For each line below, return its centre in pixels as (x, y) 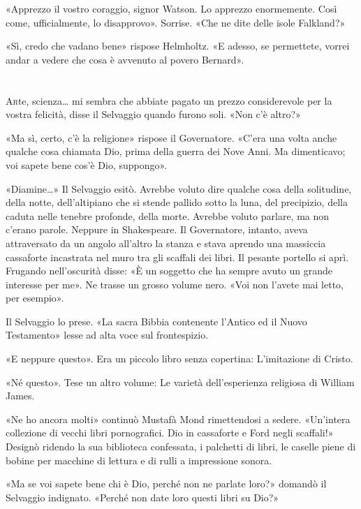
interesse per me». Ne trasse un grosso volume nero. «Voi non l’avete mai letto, (175, 284)
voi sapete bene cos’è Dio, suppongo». (87, 164)
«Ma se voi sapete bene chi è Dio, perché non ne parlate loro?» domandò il (166, 484)
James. (20, 396)
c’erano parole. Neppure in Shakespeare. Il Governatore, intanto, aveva (157, 229)
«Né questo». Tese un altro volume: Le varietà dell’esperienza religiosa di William (180, 382)
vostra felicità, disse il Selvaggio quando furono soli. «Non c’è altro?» (153, 114)
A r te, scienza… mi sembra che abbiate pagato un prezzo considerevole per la (169, 100)
